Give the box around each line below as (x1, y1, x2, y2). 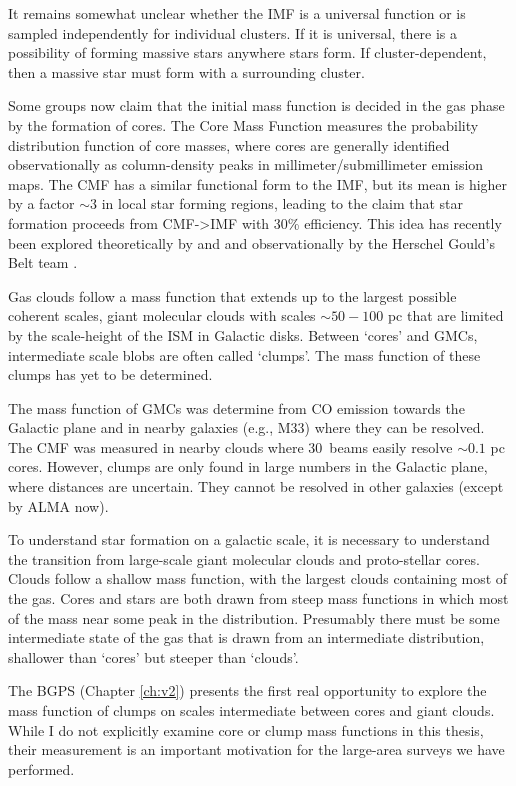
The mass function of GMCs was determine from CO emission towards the (8, 397, 465, 418)
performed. (8, 758, 75, 779)
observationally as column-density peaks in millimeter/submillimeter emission (8, 154, 484, 175)
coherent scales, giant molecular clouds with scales (8, 305, 316, 326)
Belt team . (8, 252, 78, 273)
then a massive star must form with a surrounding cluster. (8, 61, 365, 82)
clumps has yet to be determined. (8, 364, 213, 385)
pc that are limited (387, 305, 504, 326)
